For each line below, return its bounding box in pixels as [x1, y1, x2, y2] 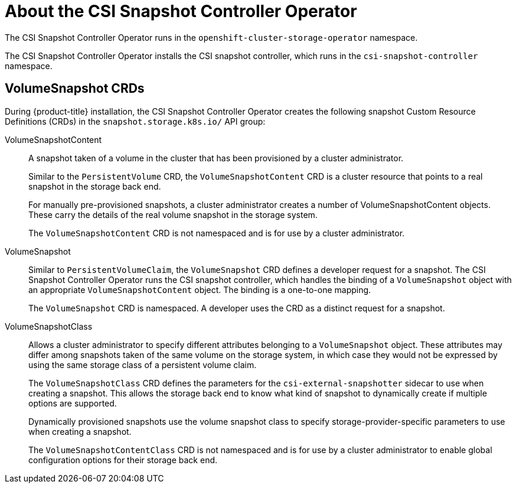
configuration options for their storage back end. [28, 454, 218, 465]
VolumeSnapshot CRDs [5, 81, 145, 96]
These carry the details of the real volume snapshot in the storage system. [28, 209, 318, 220]
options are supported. [28, 398, 117, 408]
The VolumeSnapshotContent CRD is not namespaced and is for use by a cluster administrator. [28, 227, 405, 238]
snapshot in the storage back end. [28, 181, 161, 191]
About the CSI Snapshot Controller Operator [5, 1, 357, 21]
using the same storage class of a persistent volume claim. [28, 359, 257, 370]
